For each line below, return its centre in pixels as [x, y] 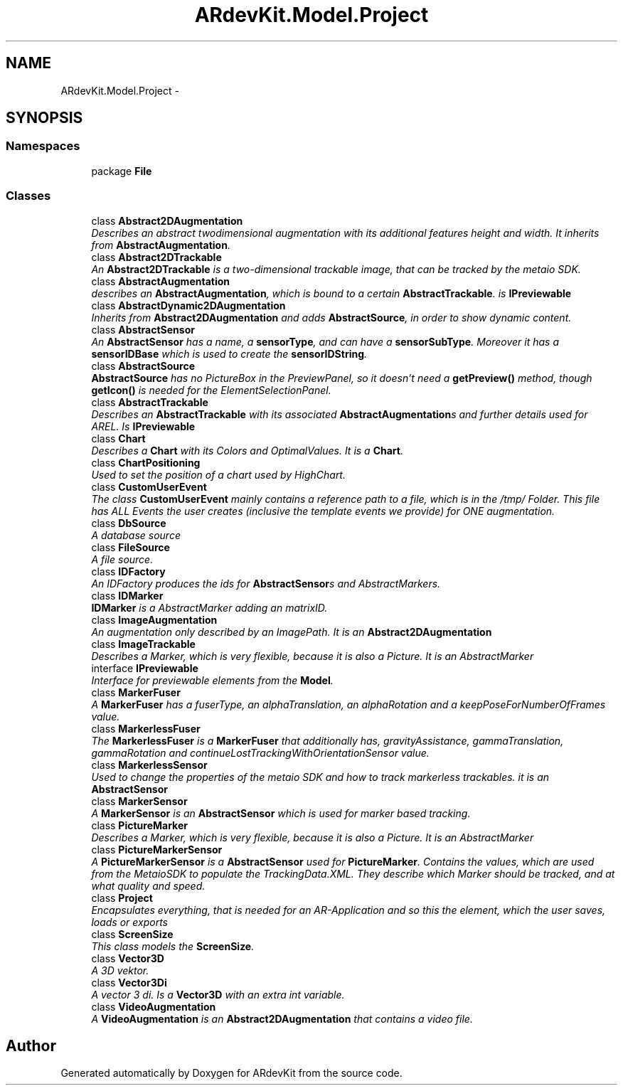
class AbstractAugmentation [160, 281]
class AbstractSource [143, 366]
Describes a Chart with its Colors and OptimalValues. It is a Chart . [247, 450]
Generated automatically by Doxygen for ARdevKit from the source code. [231, 1073]
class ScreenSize [132, 934]
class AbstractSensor [143, 329]
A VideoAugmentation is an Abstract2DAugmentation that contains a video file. [282, 1018]
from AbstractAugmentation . [161, 245]
